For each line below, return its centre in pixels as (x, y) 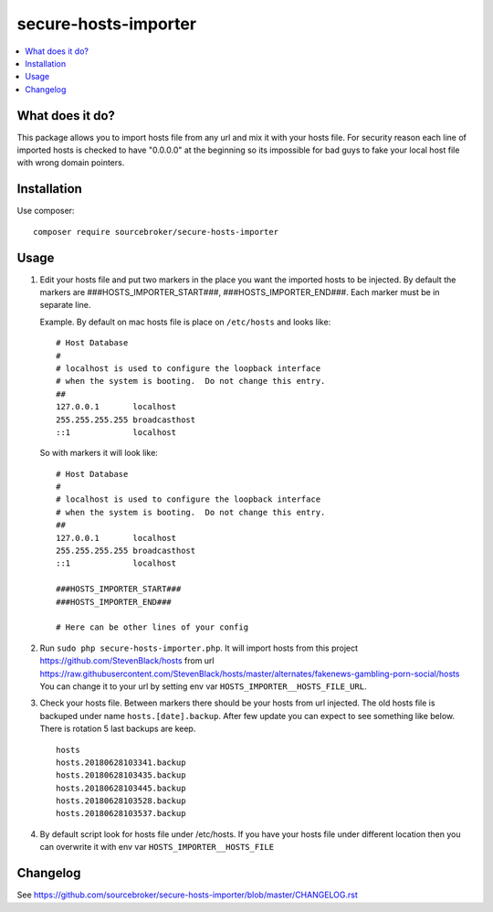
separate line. (65, 305)
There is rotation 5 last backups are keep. (118, 729)
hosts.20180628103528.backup (121, 801)
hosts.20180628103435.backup (121, 775)
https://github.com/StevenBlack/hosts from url (127, 661)
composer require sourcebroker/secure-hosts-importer (156, 232)
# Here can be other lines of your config (152, 627)
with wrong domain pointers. (71, 163)
